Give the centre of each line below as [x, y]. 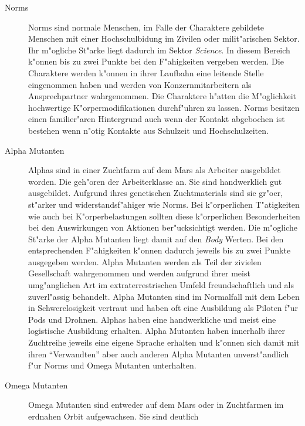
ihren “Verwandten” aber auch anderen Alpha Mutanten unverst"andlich [159, 354]
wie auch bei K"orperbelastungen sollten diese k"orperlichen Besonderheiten [164, 216]
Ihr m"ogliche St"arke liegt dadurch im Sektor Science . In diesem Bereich [159, 50]
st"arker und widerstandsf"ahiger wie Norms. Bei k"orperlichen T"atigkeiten [164, 204]
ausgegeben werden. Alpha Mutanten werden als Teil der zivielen [145, 261]
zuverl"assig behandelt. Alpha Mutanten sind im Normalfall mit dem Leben [164, 296]
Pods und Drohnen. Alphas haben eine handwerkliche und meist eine [152, 319]
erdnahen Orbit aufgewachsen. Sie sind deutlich [113, 416]
